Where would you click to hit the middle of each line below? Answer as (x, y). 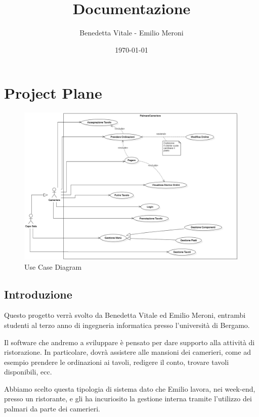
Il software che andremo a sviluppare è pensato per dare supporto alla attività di (129, 342)
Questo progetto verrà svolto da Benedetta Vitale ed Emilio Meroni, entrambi (125, 315)
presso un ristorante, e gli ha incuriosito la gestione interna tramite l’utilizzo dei (128, 399)
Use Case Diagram (53, 266)
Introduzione (38, 294)
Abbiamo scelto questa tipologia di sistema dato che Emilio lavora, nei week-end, (130, 388)
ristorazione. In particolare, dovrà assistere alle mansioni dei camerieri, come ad (127, 352)
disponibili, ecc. (28, 372)
